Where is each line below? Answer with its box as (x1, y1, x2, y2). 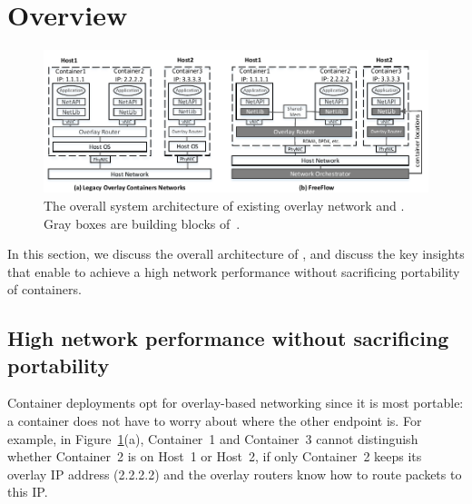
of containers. (7, 280, 82, 299)
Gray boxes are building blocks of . (44, 213, 241, 232)
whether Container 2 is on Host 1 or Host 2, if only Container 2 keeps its (7, 447, 422, 466)
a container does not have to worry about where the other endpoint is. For (7, 411, 422, 430)
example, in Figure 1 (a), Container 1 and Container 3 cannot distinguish (7, 429, 418, 448)
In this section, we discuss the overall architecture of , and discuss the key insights (7, 244, 465, 263)
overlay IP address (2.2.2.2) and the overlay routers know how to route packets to (7, 464, 462, 483)
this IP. (7, 482, 48, 501)
